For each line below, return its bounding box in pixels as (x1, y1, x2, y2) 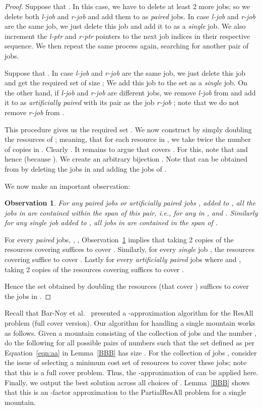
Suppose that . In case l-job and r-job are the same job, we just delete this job (5, 67, 246, 78)
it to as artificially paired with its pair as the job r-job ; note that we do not (5, 97, 239, 108)
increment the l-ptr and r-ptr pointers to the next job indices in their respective (5, 30, 250, 41)
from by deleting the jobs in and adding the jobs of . (5, 163, 167, 174)
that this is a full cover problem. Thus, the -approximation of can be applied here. (5, 367, 258, 377)
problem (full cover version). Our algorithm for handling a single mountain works (5, 318, 255, 328)
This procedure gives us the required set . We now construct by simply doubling (5, 124, 252, 134)
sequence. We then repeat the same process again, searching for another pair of (5, 40, 249, 51)
